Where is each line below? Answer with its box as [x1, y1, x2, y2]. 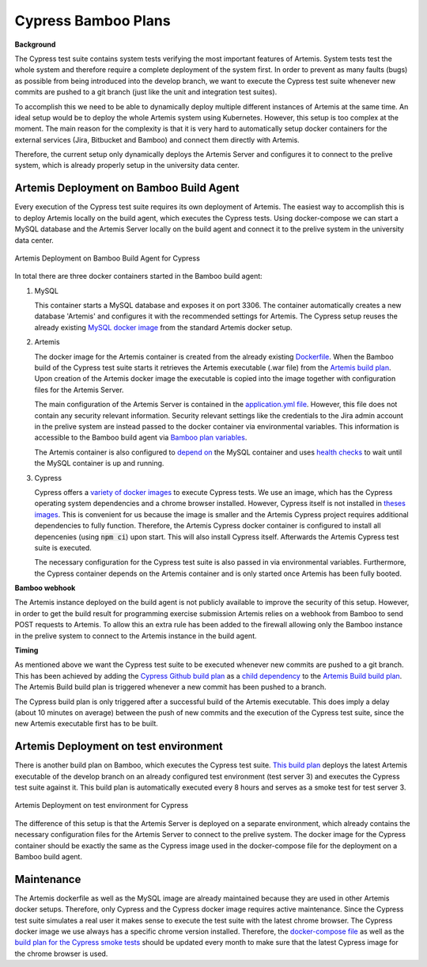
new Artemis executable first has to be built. [14, 719, 158, 729]
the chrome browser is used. [14, 949, 108, 958]
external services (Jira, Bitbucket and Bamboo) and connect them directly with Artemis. [14, 135, 300, 144]
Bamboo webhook [14, 583, 76, 593]
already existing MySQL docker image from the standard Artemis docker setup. [34, 322, 293, 332]
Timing [14, 645, 39, 655]
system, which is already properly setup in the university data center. [14, 161, 240, 170]
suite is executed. [34, 543, 93, 552]
